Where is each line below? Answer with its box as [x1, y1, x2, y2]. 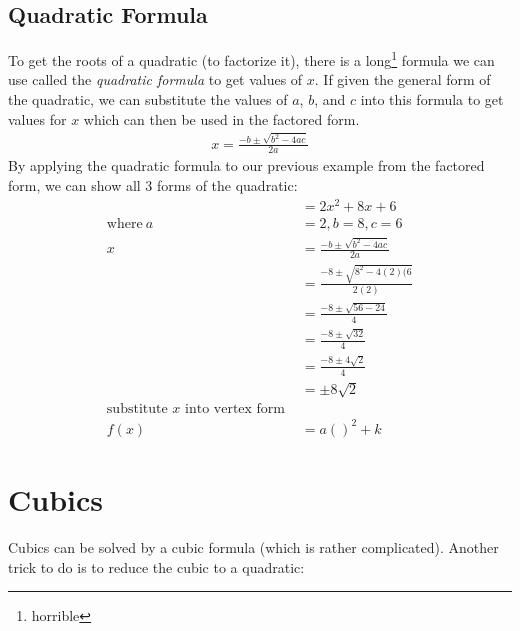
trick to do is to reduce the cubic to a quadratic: [8, 556, 305, 577]
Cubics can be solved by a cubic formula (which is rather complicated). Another [8, 536, 499, 557]
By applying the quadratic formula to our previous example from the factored [8, 155, 485, 176]
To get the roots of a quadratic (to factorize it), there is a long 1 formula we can [8, 47, 495, 70]
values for [8, 108, 67, 129]
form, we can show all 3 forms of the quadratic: [8, 175, 298, 196]
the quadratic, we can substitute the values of [8, 89, 288, 110]
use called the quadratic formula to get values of [8, 69, 303, 90]
